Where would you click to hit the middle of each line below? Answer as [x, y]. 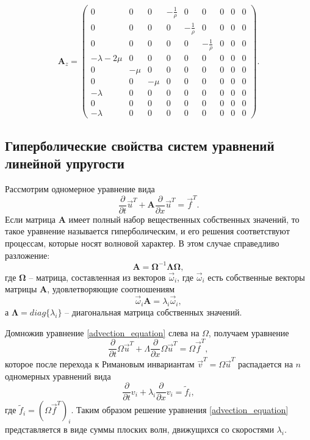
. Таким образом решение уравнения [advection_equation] [180, 410]
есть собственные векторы [256, 277]
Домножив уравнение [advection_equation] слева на [102, 332]
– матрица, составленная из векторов [97, 277]
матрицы [21, 289]
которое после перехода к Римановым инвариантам [100, 364]
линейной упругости [65, 163]
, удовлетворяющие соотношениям [111, 289]
